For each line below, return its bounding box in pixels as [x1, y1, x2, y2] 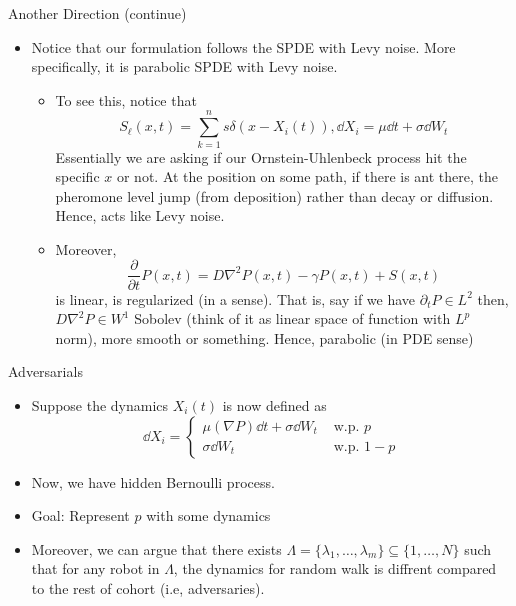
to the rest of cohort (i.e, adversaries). [31, 577, 265, 598]
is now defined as [222, 394, 327, 415]
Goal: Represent [31, 505, 130, 526]
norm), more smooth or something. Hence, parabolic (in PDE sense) [55, 327, 474, 348]
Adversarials [8, 361, 83, 382]
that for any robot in [31, 558, 160, 579]
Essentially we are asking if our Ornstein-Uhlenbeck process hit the [55, 146, 467, 167]
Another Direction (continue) [8, 3, 187, 23]
